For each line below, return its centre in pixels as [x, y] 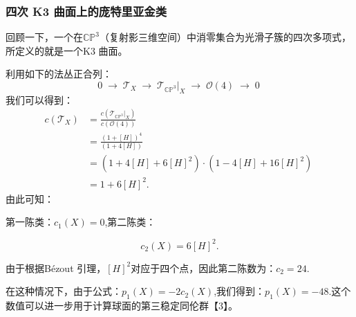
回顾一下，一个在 [44, 37]
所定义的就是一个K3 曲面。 [67, 50]
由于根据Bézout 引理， [56, 268]
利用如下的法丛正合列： [59, 74]
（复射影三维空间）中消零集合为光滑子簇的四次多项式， [225, 37]
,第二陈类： [130, 222]
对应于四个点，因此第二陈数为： [204, 268]
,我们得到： [240, 291]
